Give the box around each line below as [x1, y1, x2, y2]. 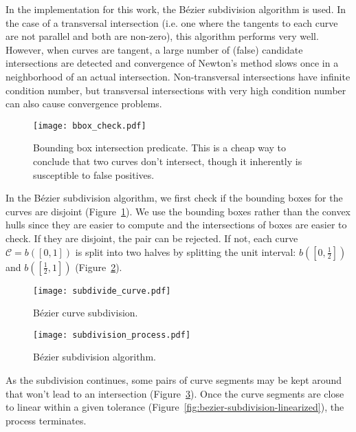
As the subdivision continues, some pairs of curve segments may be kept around [5, 373, 342, 387]
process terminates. [5, 413, 87, 427]
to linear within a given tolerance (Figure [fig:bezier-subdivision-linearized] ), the [5, 400, 344, 414]
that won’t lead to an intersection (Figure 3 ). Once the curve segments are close [5, 386, 344, 400]
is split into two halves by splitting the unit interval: [75, 244, 296, 259]
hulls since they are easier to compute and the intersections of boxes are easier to [5, 217, 347, 232]
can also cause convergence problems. [5, 96, 162, 111]
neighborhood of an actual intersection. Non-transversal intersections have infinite [5, 69, 351, 83]
